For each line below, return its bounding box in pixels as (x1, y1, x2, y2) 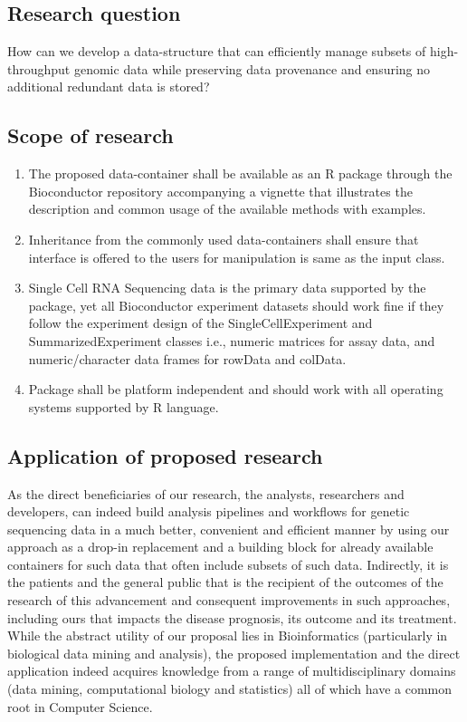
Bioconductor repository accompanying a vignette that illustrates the (28, 181, 413, 200)
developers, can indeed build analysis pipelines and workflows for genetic (7, 502, 410, 521)
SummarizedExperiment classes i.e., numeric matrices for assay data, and (28, 331, 435, 350)
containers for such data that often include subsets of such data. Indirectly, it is (7, 554, 449, 573)
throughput (7, 59, 71, 78)
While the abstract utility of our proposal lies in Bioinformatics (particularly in (7, 626, 448, 645)
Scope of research (7, 121, 174, 149)
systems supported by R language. (28, 397, 219, 416)
